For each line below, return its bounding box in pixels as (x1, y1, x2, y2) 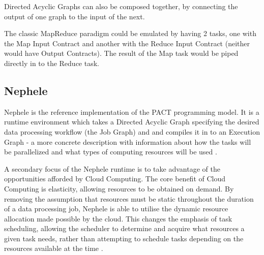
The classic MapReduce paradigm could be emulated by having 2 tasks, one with (4, 28, 256, 39)
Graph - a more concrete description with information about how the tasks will (4, 136, 251, 147)
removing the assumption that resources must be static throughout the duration (4, 193, 254, 204)
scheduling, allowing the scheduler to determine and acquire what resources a (4, 223, 245, 234)
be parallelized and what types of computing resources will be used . (4, 146, 217, 157)
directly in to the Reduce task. (4, 57, 99, 68)
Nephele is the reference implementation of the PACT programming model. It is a (4, 106, 259, 117)
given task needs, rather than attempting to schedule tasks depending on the (4, 233, 244, 243)
